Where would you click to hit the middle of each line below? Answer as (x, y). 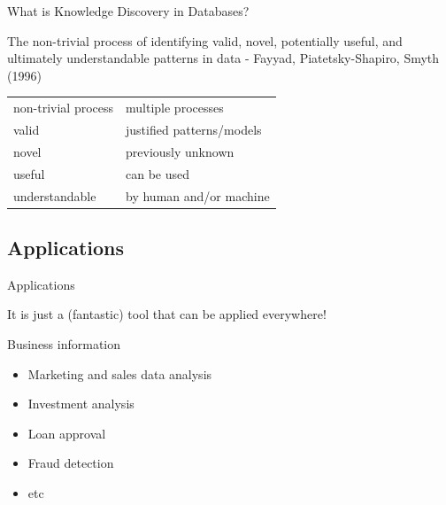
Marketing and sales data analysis (120, 373)
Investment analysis (81, 404)
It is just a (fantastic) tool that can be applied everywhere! (167, 314)
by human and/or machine (198, 195)
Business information (64, 343)
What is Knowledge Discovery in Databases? (128, 11)
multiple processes (175, 108)
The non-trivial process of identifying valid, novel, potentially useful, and (205, 40)
